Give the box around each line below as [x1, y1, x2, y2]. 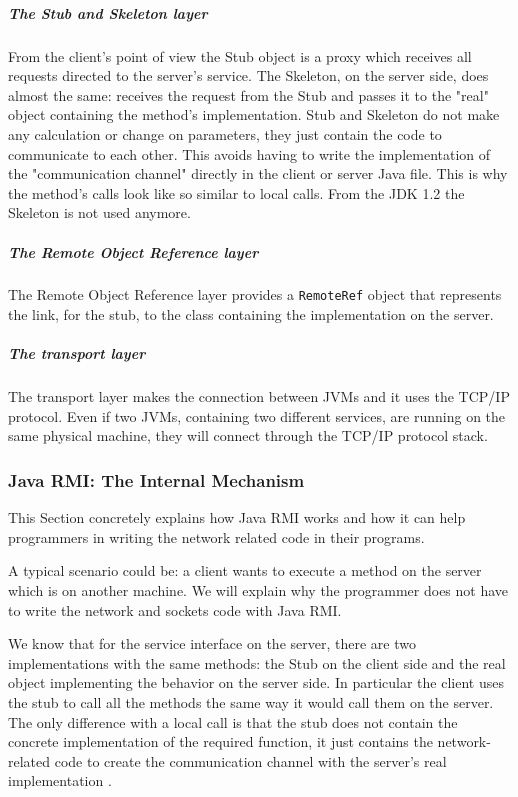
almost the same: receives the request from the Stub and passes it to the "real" [8, 84, 489, 105]
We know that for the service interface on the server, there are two [8, 633, 416, 654]
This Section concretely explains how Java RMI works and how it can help [8, 507, 466, 528]
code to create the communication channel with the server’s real [54, 750, 447, 771]
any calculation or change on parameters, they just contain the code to [8, 123, 442, 144]
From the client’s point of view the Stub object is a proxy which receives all [8, 45, 472, 66]
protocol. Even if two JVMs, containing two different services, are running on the [8, 405, 506, 426]
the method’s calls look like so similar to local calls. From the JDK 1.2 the [8, 182, 465, 203]
